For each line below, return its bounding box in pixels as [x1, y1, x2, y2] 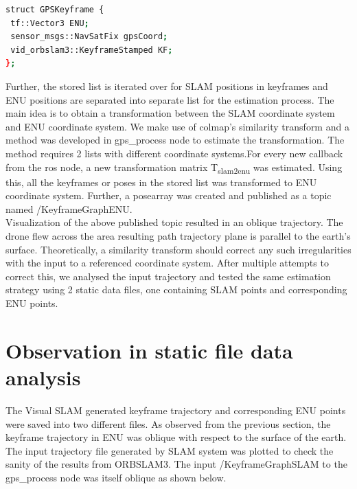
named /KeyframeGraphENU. [5, 201, 133, 216]
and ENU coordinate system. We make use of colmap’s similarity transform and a [5, 119, 349, 133]
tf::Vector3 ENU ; [10, 18, 89, 28]
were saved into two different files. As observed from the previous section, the [5, 416, 331, 431]
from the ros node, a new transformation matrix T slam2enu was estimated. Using [5, 159, 343, 176]
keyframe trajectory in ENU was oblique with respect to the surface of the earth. [5, 430, 347, 444]
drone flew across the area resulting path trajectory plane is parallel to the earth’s [5, 229, 351, 243]
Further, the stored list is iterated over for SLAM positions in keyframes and [5, 78, 328, 93]
